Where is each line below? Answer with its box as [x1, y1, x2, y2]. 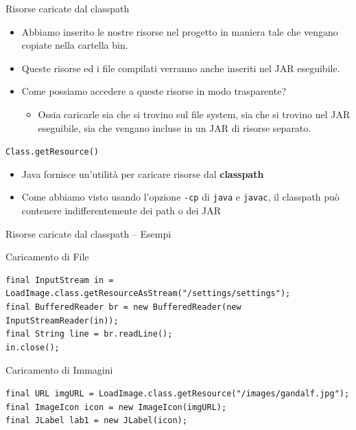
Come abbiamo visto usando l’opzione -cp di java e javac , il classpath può [21, 190, 340, 204]
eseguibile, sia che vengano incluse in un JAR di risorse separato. [38, 120, 311, 135]
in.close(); [5, 342, 60, 352]
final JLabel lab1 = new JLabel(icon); [5, 416, 187, 426]
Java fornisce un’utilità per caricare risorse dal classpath [21, 166, 264, 181]
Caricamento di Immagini [5, 363, 113, 377]
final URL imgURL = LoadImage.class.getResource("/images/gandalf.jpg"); [5, 389, 350, 398]
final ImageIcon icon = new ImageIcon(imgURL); [5, 402, 227, 412]
